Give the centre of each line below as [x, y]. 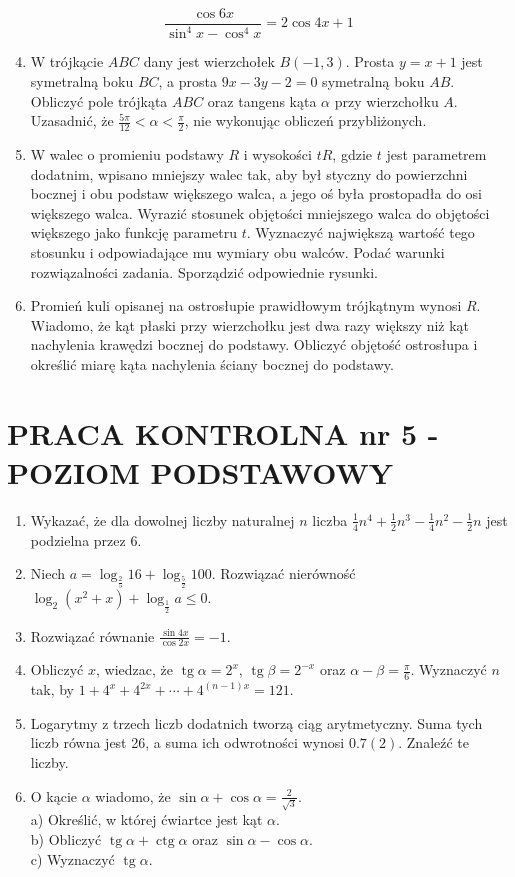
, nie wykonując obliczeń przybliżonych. [305, 120]
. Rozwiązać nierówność [283, 573]
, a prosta [187, 81]
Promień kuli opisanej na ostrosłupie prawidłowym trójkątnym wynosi [246, 305]
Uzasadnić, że [72, 120]
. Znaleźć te [434, 742]
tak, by [52, 689]
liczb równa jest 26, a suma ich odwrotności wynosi [187, 742]
